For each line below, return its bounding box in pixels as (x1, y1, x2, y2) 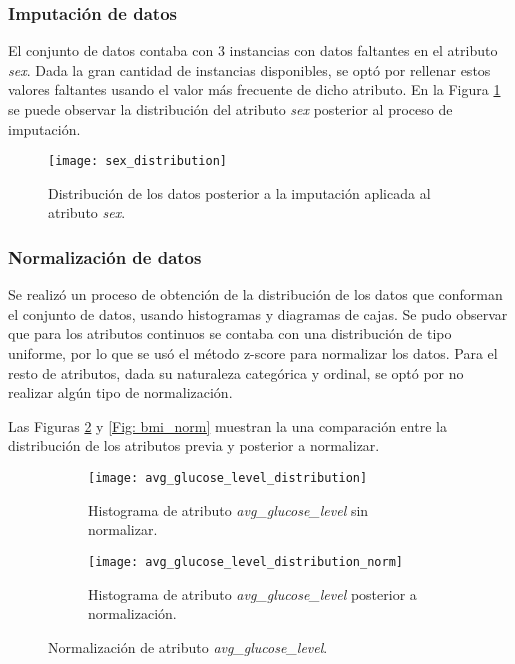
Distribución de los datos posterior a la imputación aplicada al (48, 182, 431, 203)
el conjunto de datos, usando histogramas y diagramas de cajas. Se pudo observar (8, 303, 508, 324)
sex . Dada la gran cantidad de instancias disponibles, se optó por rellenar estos (8, 59, 491, 80)
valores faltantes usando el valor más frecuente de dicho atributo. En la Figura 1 (8, 79, 501, 100)
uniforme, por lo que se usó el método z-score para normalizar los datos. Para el (8, 343, 498, 364)
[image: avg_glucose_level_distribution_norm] (88, 554, 403, 569)
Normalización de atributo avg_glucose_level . (48, 636, 328, 657)
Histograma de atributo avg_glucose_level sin (88, 499, 369, 520)
